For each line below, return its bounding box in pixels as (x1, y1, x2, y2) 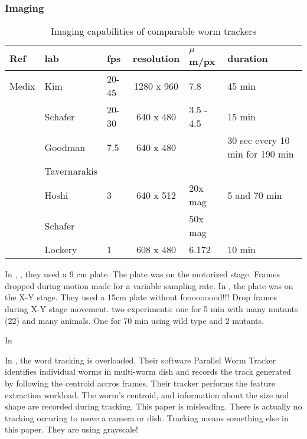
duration (227, 51, 268, 65)
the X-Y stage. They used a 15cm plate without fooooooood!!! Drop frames (5, 291, 277, 303)
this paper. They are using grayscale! (5, 423, 138, 435)
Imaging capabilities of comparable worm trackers (51, 24, 256, 38)
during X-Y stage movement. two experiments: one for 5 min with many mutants (5, 303, 298, 314)
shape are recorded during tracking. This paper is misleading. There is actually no (5, 400, 302, 412)
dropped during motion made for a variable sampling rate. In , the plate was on (5, 279, 293, 291)
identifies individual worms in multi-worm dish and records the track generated (5, 365, 291, 378)
